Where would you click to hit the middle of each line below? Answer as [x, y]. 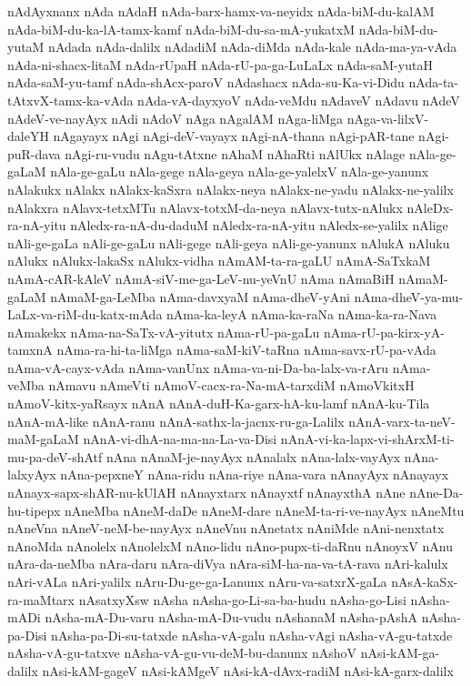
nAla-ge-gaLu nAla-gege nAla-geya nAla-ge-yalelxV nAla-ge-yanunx [240, 171]
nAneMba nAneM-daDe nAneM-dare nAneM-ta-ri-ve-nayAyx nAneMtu [265, 510]
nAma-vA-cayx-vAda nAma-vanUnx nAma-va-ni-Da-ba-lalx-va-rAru [198, 367]
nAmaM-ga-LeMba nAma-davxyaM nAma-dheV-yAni [200, 296]
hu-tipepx [34, 510]
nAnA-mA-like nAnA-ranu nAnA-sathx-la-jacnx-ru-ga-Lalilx [176, 421]
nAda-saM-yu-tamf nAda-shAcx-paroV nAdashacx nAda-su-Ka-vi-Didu [206, 82]
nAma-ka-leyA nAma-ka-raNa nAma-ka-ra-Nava [302, 314]
